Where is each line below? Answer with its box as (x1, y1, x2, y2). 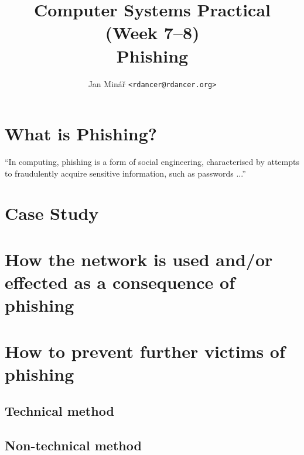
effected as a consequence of (5, 270, 235, 294)
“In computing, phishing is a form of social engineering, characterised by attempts (5, 156, 299, 168)
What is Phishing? (5, 122, 158, 146)
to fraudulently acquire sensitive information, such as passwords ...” (5, 167, 246, 179)
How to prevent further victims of (5, 339, 285, 363)
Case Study (5, 201, 99, 225)
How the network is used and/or (5, 247, 273, 271)
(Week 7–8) (105, 20, 200, 44)
